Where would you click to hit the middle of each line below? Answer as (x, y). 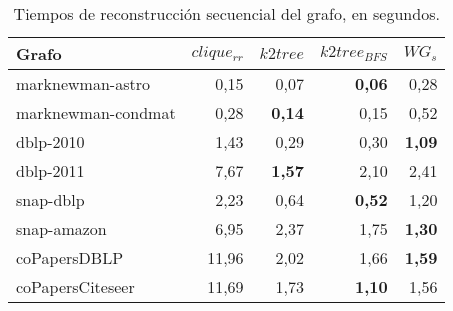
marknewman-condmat (96, 112)
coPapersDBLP (70, 257)
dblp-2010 (50, 141)
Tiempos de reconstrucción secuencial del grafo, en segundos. (226, 13)
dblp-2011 (50, 170)
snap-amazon (61, 228)
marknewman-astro (83, 83)
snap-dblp (50, 199)
